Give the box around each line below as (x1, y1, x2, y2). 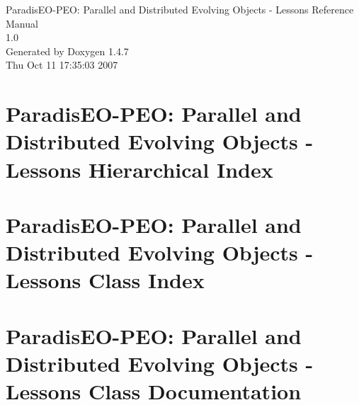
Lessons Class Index (6, 266, 205, 295)
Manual (6, 16, 38, 30)
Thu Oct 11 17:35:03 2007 (6, 57, 118, 72)
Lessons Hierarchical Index (6, 154, 273, 183)
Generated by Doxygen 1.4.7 (6, 43, 129, 58)
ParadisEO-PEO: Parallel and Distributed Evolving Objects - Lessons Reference (6, 2, 354, 16)
